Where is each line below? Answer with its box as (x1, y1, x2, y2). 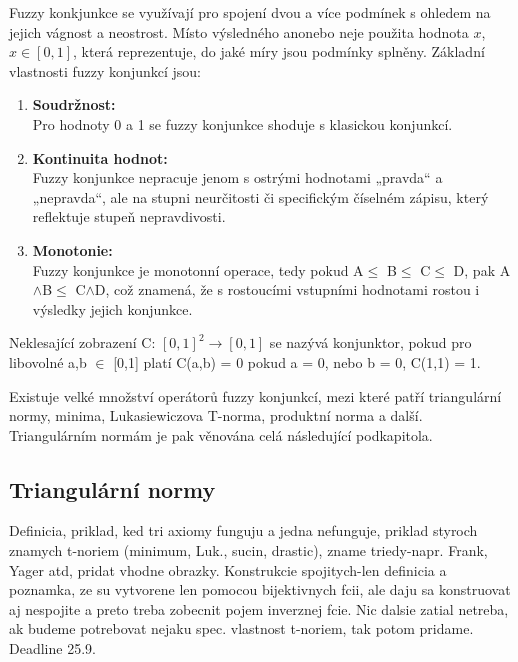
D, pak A (453, 259, 511, 280)
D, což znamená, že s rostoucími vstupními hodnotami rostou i (94, 279, 480, 300)
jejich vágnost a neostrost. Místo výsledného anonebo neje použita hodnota (9, 21, 469, 42)
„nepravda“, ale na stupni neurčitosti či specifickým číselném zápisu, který (32, 186, 489, 207)
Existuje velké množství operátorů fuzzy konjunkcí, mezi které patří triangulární (9, 385, 502, 406)
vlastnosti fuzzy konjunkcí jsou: (9, 60, 201, 81)
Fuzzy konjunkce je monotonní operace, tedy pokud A (32, 259, 364, 280)
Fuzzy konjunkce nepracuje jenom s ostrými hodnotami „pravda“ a (32, 167, 443, 188)
